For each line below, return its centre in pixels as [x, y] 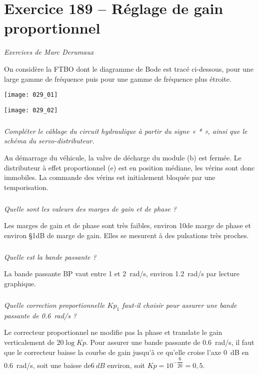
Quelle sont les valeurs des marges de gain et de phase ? [90, 208]
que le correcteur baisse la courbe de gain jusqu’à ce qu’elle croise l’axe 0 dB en [126, 352]
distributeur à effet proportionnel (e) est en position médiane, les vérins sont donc [129, 167]
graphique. [20, 284]
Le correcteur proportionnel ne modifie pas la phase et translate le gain [113, 332]
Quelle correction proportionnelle [54, 305]
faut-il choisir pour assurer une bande [179, 305]
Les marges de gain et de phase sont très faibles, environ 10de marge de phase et [127, 225]
